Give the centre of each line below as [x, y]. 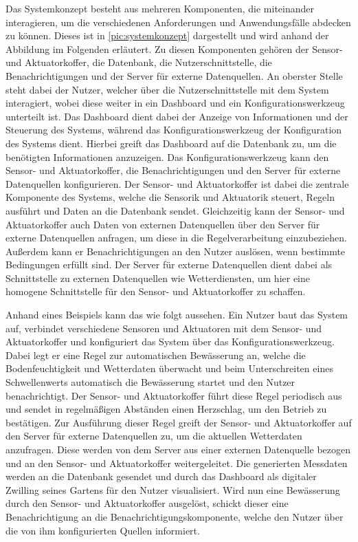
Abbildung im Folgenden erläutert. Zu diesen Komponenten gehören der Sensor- [174, 48]
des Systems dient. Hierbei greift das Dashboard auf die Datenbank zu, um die [171, 143]
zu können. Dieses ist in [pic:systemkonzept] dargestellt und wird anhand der [167, 35]
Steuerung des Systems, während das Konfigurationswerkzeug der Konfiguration [174, 130]
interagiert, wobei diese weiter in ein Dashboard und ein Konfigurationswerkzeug [175, 103]
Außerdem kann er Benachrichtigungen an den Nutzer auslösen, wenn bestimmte [176, 251]
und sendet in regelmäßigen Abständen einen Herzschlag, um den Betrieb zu [166, 409]
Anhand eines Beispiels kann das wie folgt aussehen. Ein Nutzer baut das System [177, 315]
